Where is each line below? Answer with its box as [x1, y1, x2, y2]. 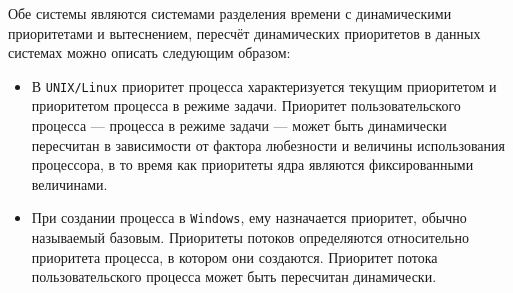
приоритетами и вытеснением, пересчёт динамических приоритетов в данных [8, 22, 481, 43]
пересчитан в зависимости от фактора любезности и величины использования [31, 134, 506, 155]
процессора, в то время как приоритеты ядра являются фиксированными [31, 154, 474, 175]
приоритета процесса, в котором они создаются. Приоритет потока [31, 246, 438, 267]
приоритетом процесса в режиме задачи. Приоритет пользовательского [31, 95, 461, 116]
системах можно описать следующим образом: [8, 42, 291, 63]
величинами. [31, 173, 108, 194]
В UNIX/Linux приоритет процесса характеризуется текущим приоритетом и [31, 75, 497, 96]
